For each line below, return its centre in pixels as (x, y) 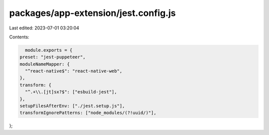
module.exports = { (49, 50)
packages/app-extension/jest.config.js (93, 13)
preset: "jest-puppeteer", (53, 57)
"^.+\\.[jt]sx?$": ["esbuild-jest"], (71, 92)
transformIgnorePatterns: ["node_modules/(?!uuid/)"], (88, 113)
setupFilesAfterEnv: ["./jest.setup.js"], (72, 106)
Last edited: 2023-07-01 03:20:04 (44, 28)
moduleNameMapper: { (45, 64)
